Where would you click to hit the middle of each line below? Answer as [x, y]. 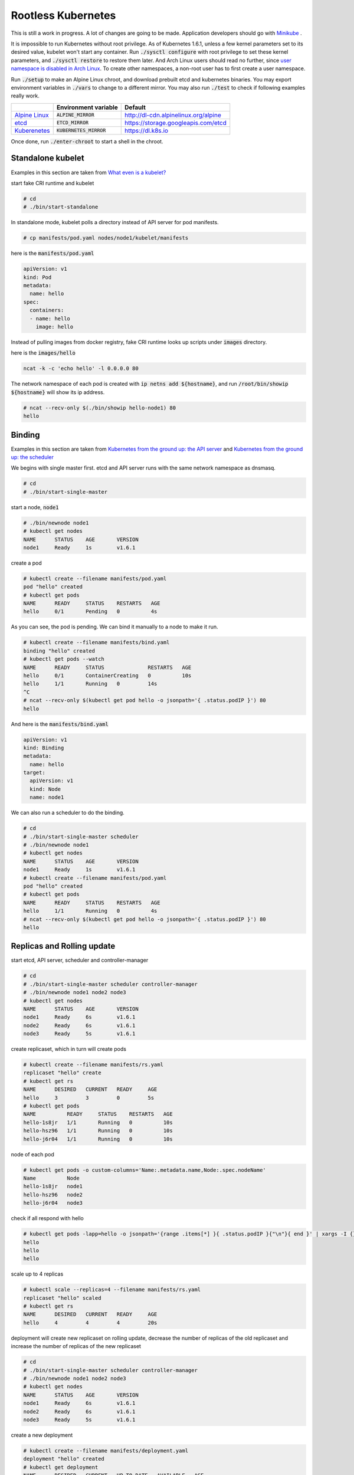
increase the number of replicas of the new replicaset [76, 1346]
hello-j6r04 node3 [53, 1203]
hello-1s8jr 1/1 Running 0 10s [98, 1122]
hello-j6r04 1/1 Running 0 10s [98, 1139]
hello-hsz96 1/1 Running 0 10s [98, 1131]
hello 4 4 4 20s [90, 1322]
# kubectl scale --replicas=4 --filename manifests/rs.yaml [112, 1290]
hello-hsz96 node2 [53, 1194]
